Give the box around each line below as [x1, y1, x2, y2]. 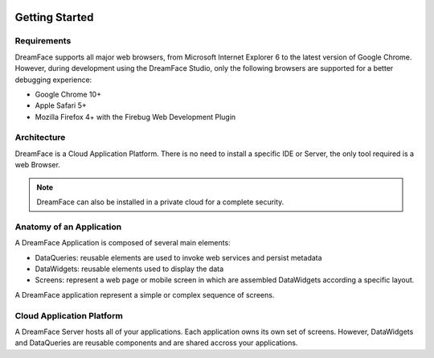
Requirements [14, 35, 72, 47]
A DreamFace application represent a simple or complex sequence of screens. [14, 290, 275, 299]
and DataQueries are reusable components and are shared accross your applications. [14, 338, 298, 348]
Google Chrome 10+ [35, 89, 102, 99]
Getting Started [14, 10, 94, 24]
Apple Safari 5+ [35, 101, 88, 110]
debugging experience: [14, 75, 92, 84]
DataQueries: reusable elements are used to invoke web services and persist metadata [35, 253, 322, 262]
